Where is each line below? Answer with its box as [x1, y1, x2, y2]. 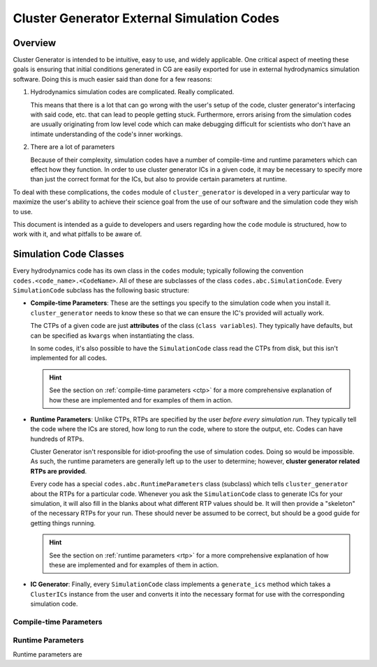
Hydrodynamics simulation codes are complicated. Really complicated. [30, 88, 235, 96]
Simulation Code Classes [13, 248, 125, 260]
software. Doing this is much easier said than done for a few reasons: [13, 75, 213, 83]
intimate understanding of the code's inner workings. [30, 130, 183, 138]
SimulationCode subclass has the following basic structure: [13, 286, 190, 294]
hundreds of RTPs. [30, 435, 84, 443]
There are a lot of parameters [30, 143, 115, 151]
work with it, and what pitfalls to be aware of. [13, 230, 142, 239]
